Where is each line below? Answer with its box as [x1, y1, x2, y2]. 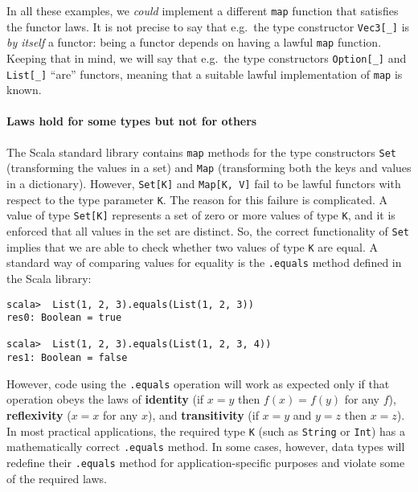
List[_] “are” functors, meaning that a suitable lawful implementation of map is [6, 65, 403, 82]
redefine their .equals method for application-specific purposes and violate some [6, 453, 405, 470]
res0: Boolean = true [6, 312, 122, 324]
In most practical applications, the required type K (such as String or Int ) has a [6, 422, 406, 439]
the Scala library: [6, 269, 92, 286]
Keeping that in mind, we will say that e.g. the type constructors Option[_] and [6, 49, 407, 66]
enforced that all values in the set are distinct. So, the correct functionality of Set [6, 222, 409, 239]
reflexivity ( [6, 407, 72, 424]
